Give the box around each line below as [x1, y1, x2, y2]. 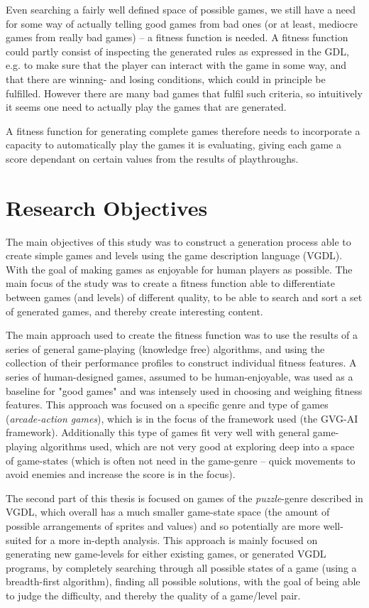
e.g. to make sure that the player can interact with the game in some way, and [6, 58, 347, 72]
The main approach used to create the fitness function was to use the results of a [6, 327, 358, 342]
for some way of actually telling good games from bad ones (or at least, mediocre [6, 16, 358, 31]
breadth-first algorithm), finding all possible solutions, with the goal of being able [6, 574, 360, 589]
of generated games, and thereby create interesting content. [6, 303, 263, 318]
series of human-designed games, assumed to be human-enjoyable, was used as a [6, 369, 353, 384]
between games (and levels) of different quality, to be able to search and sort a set [6, 290, 363, 305]
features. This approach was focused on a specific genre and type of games [6, 397, 329, 412]
